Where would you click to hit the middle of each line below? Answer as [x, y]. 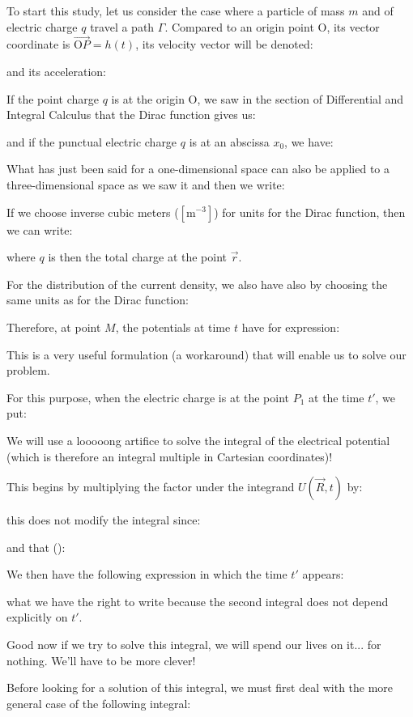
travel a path [122, 26]
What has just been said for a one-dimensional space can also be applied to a [198, 169]
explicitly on [37, 617]
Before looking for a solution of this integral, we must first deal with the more [200, 687]
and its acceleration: [57, 71]
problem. [28, 370]
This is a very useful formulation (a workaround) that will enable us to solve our [206, 354]
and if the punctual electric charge [92, 141]
